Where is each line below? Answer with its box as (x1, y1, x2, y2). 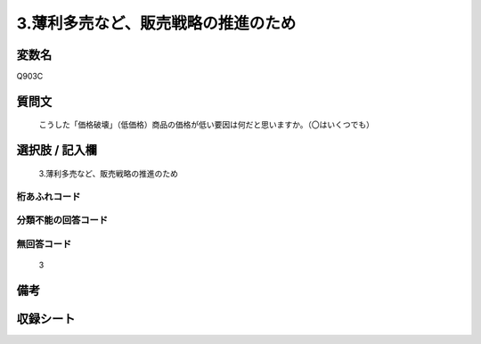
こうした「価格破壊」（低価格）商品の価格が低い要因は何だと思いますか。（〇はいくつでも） (38, 119, 374, 130)
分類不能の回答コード (16, 214, 109, 226)
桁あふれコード (16, 190, 81, 202)
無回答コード (16, 237, 72, 250)
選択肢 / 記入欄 (16, 143, 98, 158)
